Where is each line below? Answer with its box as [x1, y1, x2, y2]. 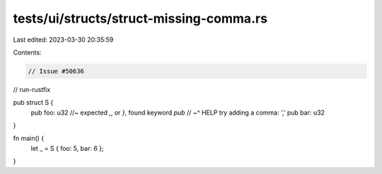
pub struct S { [13, 98, 54, 107]
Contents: [13, 48, 42, 57]
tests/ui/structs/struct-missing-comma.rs [13, 11, 268, 26]
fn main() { [13, 134, 45, 143]
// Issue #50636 [28, 67, 85, 75]
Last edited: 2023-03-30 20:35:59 [13, 35, 114, 44]
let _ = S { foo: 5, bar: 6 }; [30, 144, 104, 152]
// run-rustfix [13, 85, 51, 93]
